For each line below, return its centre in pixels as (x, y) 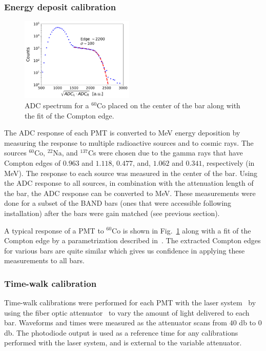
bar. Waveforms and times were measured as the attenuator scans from (116, 323)
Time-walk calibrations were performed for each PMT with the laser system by (130, 303)
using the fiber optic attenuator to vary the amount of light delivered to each (127, 312)
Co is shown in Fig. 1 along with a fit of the (181, 230)
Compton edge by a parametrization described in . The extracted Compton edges (132, 240)
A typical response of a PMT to (54, 230)
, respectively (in (228, 162)
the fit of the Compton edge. (69, 115)
